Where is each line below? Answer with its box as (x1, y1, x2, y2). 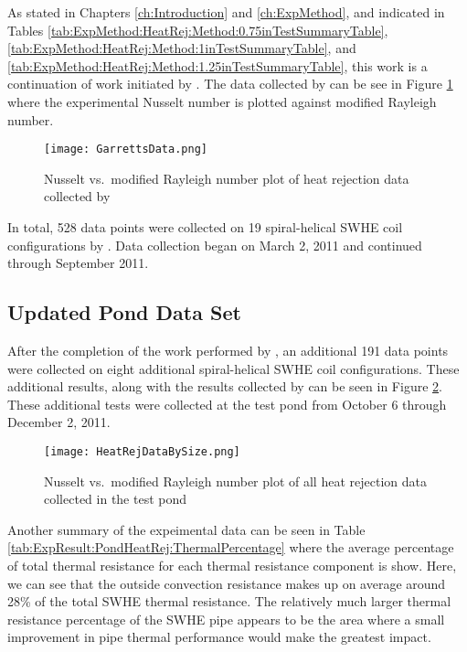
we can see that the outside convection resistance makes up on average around (7, 573, 446, 593)
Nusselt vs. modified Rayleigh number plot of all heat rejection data (44, 471, 427, 490)
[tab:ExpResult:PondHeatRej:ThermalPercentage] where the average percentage (7, 538, 454, 557)
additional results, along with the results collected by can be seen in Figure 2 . (7, 377, 442, 396)
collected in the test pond (44, 489, 187, 508)
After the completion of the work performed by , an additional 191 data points (7, 340, 449, 359)
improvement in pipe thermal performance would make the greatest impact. (7, 627, 431, 647)
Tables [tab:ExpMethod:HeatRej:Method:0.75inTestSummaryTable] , (7, 20, 388, 39)
